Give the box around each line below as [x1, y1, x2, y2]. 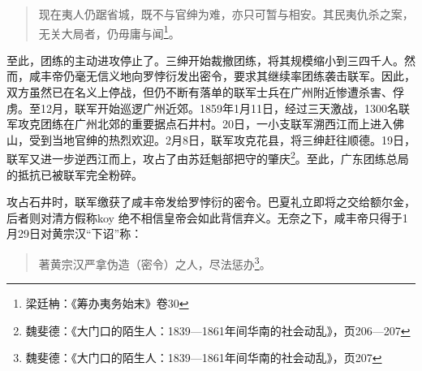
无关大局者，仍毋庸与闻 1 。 [38, 22, 180, 41]
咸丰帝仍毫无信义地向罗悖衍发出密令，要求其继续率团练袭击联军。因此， [28, 67, 416, 84]
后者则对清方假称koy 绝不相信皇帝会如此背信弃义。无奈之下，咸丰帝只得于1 [6, 209, 408, 226]
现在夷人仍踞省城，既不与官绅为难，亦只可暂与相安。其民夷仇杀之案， [38, 6, 414, 22]
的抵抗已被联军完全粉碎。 [6, 166, 143, 183]
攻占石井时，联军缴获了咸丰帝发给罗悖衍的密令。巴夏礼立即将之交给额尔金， [6, 193, 416, 210]
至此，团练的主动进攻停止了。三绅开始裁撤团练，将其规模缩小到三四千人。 [6, 51, 404, 68]
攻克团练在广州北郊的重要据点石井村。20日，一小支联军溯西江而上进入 [17, 115, 393, 132]
